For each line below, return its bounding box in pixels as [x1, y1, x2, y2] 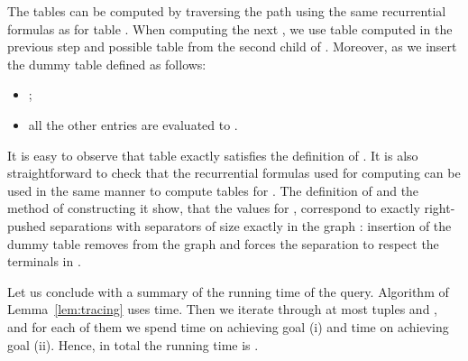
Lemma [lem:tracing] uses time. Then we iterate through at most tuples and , [7, 300, 437, 319]
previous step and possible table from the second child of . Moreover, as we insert [7, 37, 457, 56]
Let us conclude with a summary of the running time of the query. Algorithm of [7, 282, 449, 301]
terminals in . [7, 252, 81, 271]
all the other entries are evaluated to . [28, 115, 238, 134]
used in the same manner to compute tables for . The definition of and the [7, 180, 419, 199]
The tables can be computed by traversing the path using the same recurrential [7, 2, 446, 20]
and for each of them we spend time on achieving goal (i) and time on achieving [7, 317, 449, 336]
